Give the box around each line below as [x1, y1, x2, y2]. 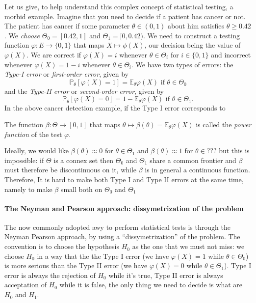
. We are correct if [26, 49, 81, 59]
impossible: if [4, 155, 44, 165]
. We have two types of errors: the [131, 59, 233, 69]
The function [4, 119, 43, 129]
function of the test [4, 129, 62, 139]
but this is [219, 145, 250, 156]
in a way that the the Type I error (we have [37, 250, 169, 261]
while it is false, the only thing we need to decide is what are [59, 279, 242, 290]
